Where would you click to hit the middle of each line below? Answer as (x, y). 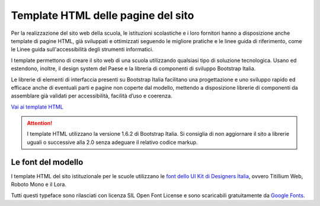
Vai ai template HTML (37, 107)
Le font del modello (47, 162)
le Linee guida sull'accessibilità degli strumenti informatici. (82, 50)
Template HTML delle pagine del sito (103, 15)
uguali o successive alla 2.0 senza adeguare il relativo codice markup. (112, 142)
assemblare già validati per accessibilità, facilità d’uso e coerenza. (92, 96)
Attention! (40, 123)
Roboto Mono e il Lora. (39, 184)
